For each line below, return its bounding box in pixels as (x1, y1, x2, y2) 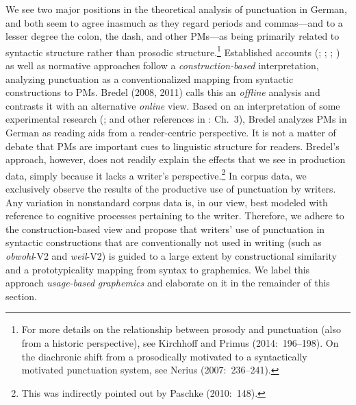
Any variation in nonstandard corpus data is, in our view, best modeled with (5, 195, 328, 209)
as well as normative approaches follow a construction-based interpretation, (5, 58, 319, 73)
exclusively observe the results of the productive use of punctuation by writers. (5, 182, 336, 196)
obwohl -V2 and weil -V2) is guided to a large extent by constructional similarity (5, 249, 337, 262)
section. (5, 289, 37, 303)
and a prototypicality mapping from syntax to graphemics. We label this (5, 262, 310, 276)
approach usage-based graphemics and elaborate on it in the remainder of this (5, 275, 330, 290)
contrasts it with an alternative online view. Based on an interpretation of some (5, 98, 340, 112)
